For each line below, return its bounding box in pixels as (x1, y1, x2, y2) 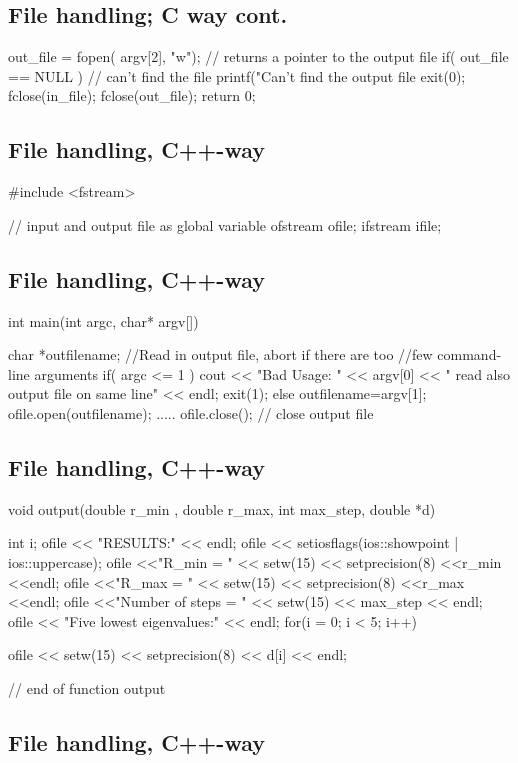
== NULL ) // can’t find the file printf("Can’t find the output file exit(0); (8, 65, 466, 86)
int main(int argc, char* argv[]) (8, 310, 199, 331)
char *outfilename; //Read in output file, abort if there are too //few (8, 344, 433, 365)
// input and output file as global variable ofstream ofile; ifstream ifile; (8, 214, 442, 235)
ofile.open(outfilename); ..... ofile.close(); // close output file (8, 402, 374, 423)
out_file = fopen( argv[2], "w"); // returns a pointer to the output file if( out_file (8, 46, 509, 67)
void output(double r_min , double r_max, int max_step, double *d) (8, 498, 436, 519)
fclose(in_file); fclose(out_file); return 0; (8, 85, 256, 106)
